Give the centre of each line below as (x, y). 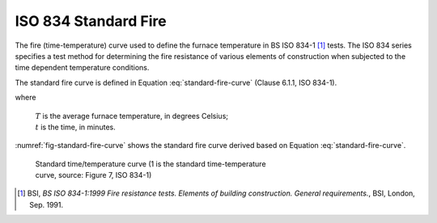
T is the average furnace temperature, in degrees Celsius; (132, 116)
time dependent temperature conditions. (82, 68)
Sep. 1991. (47, 204)
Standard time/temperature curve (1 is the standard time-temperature (151, 164)
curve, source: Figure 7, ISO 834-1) (93, 175)
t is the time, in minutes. (76, 127)
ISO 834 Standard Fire (91, 21)
